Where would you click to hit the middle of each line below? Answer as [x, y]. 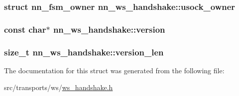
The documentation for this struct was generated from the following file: [114, 70]
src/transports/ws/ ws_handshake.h [59, 87]
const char [25, 29]
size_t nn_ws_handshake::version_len [84, 52]
